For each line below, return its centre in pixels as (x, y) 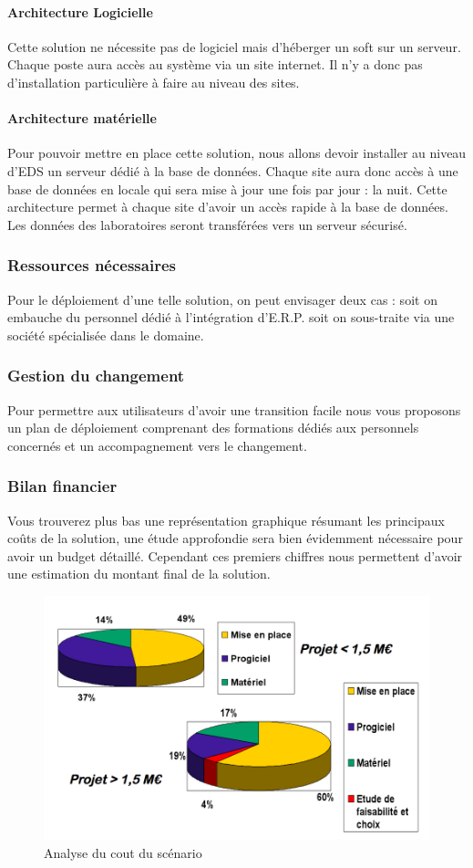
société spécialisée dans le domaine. (106, 335)
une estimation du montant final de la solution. (139, 574)
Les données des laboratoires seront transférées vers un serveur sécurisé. (207, 224)
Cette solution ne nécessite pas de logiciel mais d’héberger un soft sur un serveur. (234, 46)
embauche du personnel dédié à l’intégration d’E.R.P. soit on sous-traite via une (231, 317)
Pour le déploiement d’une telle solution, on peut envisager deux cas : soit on (222, 299)
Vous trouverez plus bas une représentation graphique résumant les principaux (226, 520)
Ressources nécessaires (92, 265)
